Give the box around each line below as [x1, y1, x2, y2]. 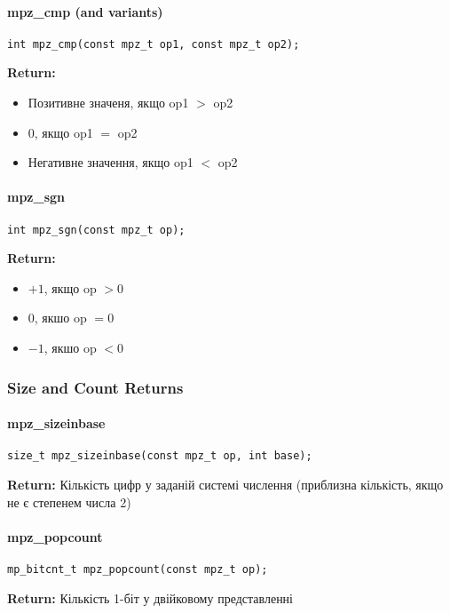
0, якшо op [28, 308, 87, 327]
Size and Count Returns [7, 376, 184, 398]
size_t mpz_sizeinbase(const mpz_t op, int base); [7, 450, 312, 463]
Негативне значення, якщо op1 [28, 153, 193, 171]
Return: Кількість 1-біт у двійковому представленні [7, 588, 294, 607]
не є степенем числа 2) [7, 492, 131, 511]
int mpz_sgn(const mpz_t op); [7, 223, 186, 236]
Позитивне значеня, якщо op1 [28, 93, 189, 112]
